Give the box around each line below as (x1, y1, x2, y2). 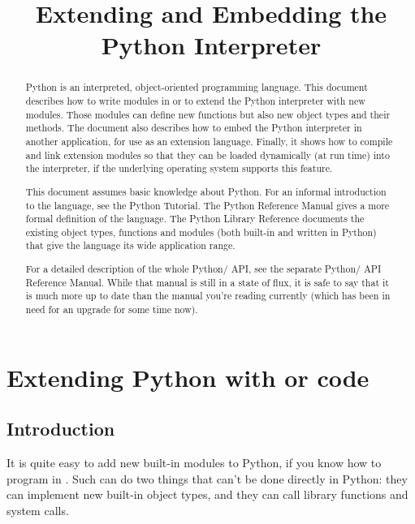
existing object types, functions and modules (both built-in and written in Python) (25, 225, 377, 238)
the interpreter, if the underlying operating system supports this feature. (25, 161, 333, 175)
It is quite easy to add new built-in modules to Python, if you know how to (6, 454, 382, 471)
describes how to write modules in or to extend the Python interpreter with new (25, 94, 365, 108)
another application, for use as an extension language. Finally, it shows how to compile (25, 134, 393, 148)
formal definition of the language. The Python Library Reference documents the (25, 212, 365, 225)
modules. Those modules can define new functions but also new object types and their (25, 107, 391, 121)
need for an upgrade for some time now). (25, 302, 198, 316)
